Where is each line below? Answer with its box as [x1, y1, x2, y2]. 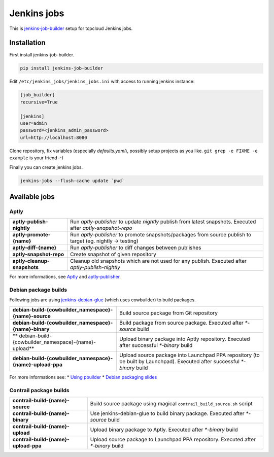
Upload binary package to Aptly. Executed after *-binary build [90, 426, 238, 433]
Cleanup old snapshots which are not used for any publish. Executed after [70, 258, 247, 265]
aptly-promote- [12, 231, 51, 238]
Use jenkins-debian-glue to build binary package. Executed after [90, 410, 245, 417]
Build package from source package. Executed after [119, 319, 244, 326]
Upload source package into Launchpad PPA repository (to [119, 351, 260, 359]
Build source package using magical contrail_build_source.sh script [90, 400, 253, 407]
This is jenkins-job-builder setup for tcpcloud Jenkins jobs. [9, 25, 133, 31]
